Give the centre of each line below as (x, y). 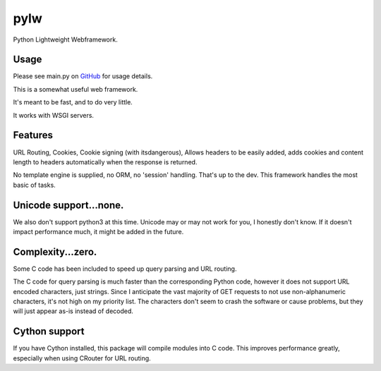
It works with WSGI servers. (54, 115)
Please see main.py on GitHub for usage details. (83, 76)
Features (33, 135)
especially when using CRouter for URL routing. (82, 358)
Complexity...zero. (55, 251)
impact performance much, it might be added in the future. (98, 232)
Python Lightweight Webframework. (65, 39)
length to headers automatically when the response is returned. (105, 162)
